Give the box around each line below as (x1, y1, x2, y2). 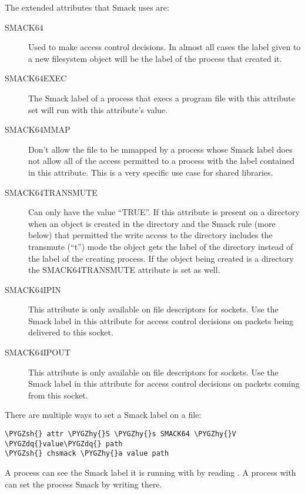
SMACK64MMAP (5, 123, 71, 136)
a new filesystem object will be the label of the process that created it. (28, 52, 282, 64)
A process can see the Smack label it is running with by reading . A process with (5, 466, 296, 478)
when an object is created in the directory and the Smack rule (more (28, 217, 276, 229)
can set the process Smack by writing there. (5, 477, 162, 490)
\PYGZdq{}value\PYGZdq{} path (5, 439, 123, 448)
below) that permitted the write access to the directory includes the (28, 229, 273, 241)
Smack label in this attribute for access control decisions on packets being (28, 314, 294, 327)
